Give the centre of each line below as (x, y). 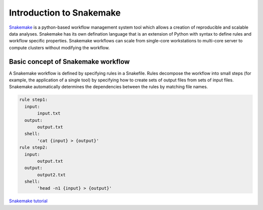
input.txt (49, 114)
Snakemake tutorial (28, 201)
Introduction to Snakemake (65, 13)
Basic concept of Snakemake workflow (69, 62)
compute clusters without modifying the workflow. (59, 48)
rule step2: (34, 148)
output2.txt (51, 175)
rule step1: (34, 100)
